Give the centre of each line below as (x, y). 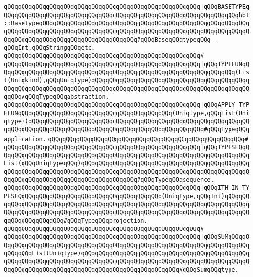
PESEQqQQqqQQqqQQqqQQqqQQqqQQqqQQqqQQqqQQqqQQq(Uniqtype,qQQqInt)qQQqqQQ (127, 196)
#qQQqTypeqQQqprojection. (105, 221)
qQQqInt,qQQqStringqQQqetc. (50, 48)
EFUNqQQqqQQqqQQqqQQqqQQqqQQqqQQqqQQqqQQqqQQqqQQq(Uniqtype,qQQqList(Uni (127, 113)
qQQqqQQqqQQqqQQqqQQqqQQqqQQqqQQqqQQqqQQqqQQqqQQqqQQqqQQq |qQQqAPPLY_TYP (127, 105)
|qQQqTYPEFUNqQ (225, 64)
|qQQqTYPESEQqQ (225, 147)
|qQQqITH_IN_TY (225, 188)
